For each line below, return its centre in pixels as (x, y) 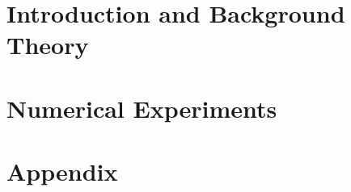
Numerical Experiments (142, 108)
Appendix (62, 171)
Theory (48, 45)
